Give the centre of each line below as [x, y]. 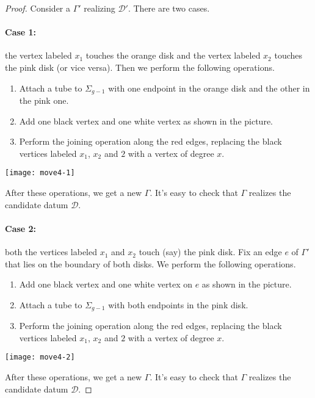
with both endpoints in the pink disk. [178, 304]
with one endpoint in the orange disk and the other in [209, 88]
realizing [100, 8]
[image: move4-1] [40, 173]
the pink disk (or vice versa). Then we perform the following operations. [140, 67]
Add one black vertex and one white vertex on [106, 284]
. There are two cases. [169, 8]
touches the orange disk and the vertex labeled [173, 55]
